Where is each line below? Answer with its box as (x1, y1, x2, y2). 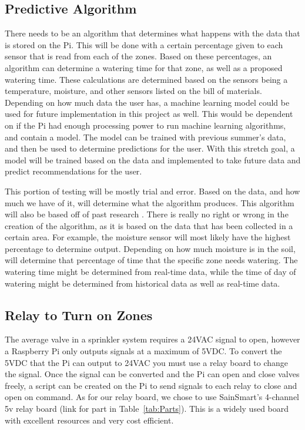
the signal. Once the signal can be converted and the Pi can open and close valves (5, 368, 300, 380)
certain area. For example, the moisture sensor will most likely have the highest (5, 231, 291, 243)
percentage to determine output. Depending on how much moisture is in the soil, (5, 242, 296, 254)
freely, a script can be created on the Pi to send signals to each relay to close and (5, 379, 297, 391)
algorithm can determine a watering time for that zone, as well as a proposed (5, 61, 283, 73)
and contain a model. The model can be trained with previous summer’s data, (5, 130, 286, 143)
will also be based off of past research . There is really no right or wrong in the (5, 208, 289, 220)
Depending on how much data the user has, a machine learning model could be (5, 96, 290, 108)
